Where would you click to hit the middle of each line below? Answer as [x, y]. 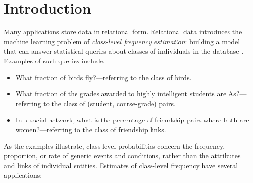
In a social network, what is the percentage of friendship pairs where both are [132, 120]
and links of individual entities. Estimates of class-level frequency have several [121, 165]
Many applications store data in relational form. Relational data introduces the [123, 32]
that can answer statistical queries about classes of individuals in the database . [124, 51]
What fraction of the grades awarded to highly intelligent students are [121, 94]
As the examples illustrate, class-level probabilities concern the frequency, [114, 146]
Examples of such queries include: [54, 60]
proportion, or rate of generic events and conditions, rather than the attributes [122, 156]
